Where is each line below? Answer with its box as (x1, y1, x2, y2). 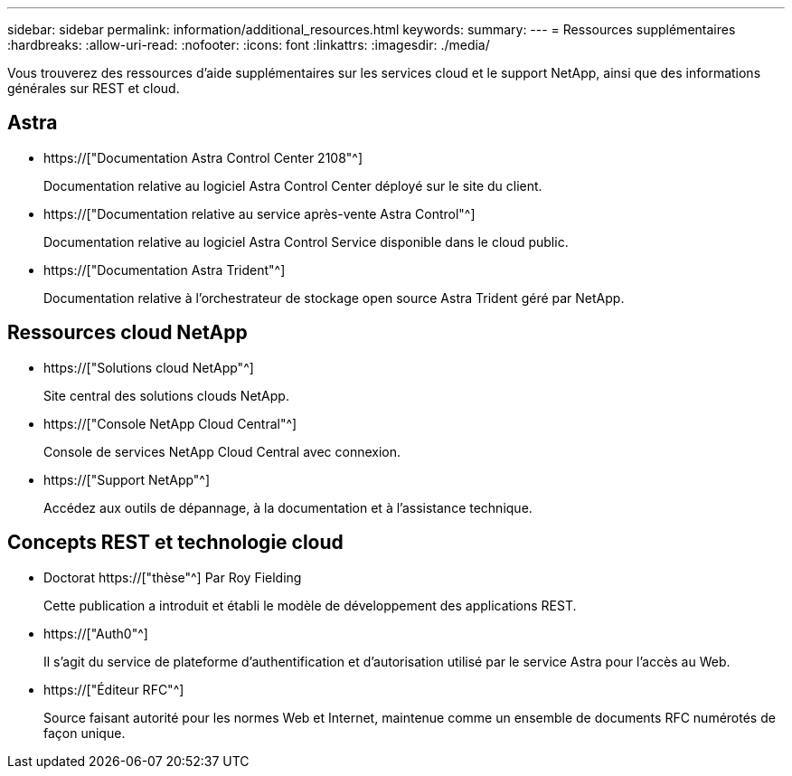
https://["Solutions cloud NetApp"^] (43, 359, 254, 375)
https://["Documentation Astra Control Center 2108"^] (43, 149, 363, 166)
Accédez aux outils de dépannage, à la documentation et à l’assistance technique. (43, 499, 533, 516)
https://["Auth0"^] (43, 625, 148, 641)
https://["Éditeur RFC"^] (43, 681, 184, 697)
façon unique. (43, 724, 126, 741)
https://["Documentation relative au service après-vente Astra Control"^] (43, 205, 476, 222)
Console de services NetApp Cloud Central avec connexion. (43, 443, 401, 459)
